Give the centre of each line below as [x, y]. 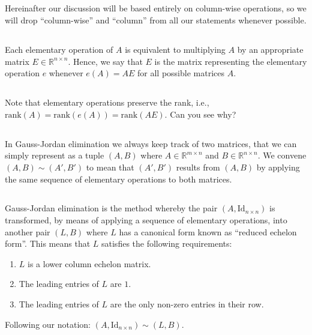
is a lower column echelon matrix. [89, 263]
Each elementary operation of [59, 49]
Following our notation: [48, 324]
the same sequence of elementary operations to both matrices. [118, 179]
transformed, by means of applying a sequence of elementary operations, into [146, 220]
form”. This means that [48, 243]
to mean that [110, 167]
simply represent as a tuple [55, 155]
